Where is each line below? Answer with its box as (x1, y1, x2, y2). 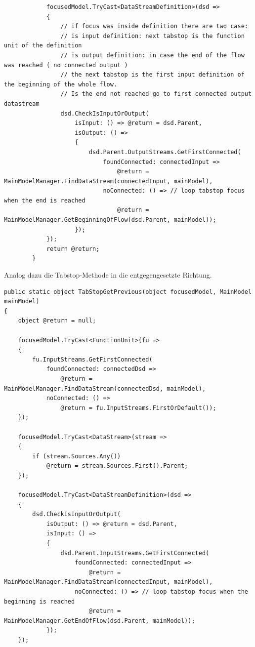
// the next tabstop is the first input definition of (60, 71, 245, 79)
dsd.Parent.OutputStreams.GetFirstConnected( (88, 148, 241, 156)
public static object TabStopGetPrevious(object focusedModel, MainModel (4, 288, 252, 295)
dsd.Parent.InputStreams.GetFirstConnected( (60, 549, 210, 557)
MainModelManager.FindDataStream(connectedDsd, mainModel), (4, 385, 206, 392)
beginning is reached (4, 598, 75, 605)
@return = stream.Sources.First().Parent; (46, 462, 188, 470)
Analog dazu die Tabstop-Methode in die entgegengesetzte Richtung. (4, 270, 212, 280)
